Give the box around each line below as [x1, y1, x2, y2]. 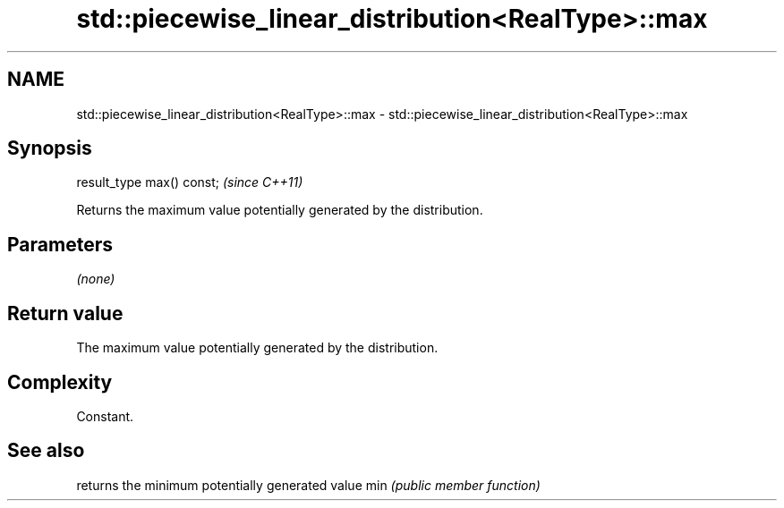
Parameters [7, 233, 113, 256]
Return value [7, 301, 124, 325]
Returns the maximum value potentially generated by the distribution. [76, 202, 483, 218]
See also [7, 439, 85, 462]
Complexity [7, 370, 113, 394]
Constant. [76, 408, 134, 424]
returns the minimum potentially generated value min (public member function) [76, 477, 541, 493]
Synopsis [7, 137, 92, 160]
